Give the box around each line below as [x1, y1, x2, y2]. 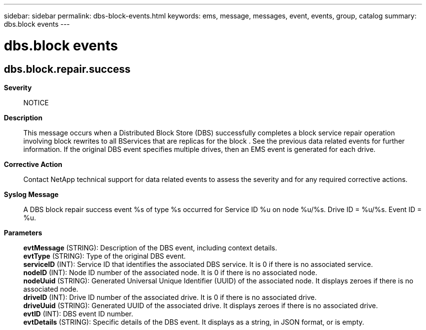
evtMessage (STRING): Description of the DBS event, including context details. [23, 243, 277, 252]
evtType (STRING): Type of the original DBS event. [23, 251, 186, 260]
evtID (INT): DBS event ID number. [23, 309, 133, 318]
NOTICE [23, 98, 49, 107]
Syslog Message [4, 190, 59, 198]
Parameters [4, 228, 42, 237]
